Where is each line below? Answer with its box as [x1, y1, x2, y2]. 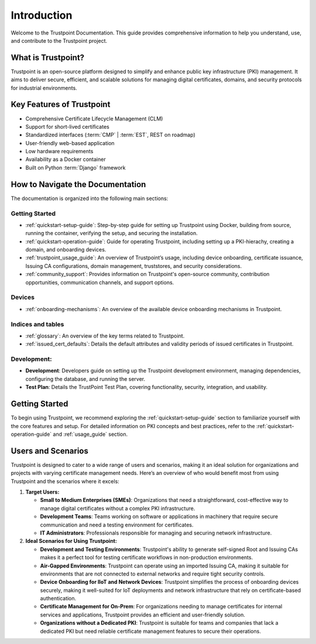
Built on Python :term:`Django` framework [25, 164, 126, 171]
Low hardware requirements [25, 148, 94, 155]
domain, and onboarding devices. [25, 246, 107, 253]
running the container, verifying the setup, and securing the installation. [25, 230, 198, 237]
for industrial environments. [11, 84, 77, 91]
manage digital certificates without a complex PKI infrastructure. [40, 505, 195, 512]
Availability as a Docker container [25, 156, 106, 163]
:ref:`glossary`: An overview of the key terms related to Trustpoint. [25, 332, 185, 339]
